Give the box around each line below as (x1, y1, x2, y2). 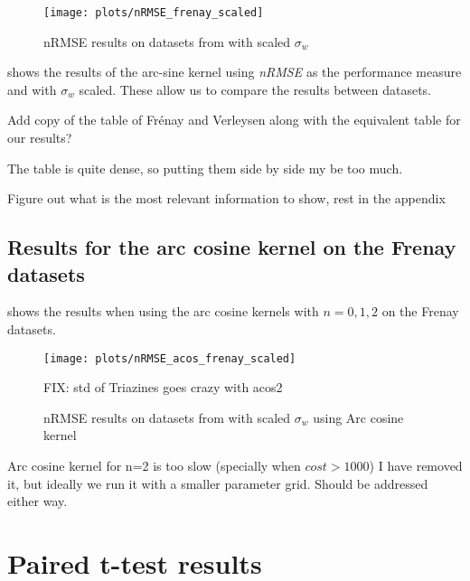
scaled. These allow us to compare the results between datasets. (79, 80, 432, 98)
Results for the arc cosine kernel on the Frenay (7, 233, 456, 261)
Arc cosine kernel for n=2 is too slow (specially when (7, 456, 301, 475)
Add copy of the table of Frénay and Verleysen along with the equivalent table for (7, 110, 461, 129)
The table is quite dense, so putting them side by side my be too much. (7, 158, 403, 177)
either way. (7, 492, 68, 511)
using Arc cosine (313, 408, 404, 426)
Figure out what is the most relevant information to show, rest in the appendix (7, 189, 446, 208)
